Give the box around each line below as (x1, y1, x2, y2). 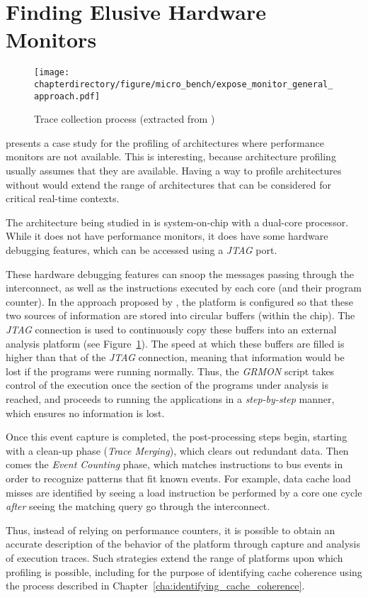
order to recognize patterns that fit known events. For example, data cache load (6, 470, 351, 485)
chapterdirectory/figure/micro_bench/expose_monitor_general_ (34, 79, 333, 89)
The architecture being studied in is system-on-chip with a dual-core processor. (6, 214, 349, 229)
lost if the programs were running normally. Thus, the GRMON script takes (6, 363, 335, 378)
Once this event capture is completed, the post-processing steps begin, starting (6, 429, 347, 444)
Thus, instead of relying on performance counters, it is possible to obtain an (6, 522, 335, 537)
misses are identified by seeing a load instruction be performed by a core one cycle (6, 485, 362, 499)
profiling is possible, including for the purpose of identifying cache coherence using (6, 564, 362, 579)
